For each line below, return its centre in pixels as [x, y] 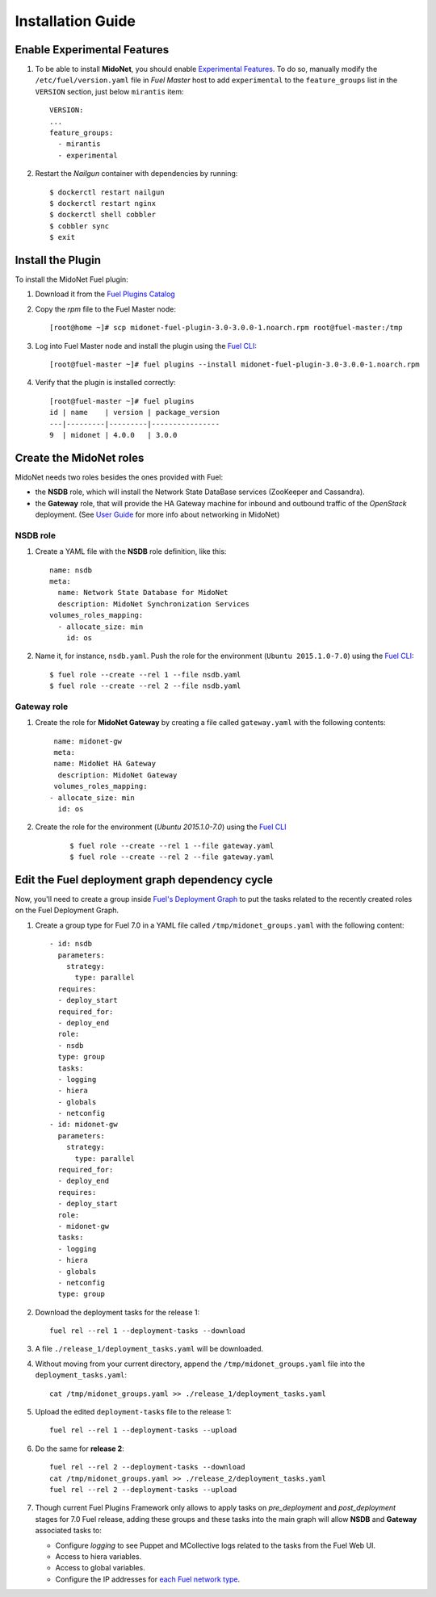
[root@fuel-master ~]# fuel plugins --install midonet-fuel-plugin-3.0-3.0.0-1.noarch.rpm [235, 365]
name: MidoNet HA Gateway [105, 764]
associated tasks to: [69, 1531]
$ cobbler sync [80, 226]
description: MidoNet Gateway [117, 775]
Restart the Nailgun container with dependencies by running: [136, 174]
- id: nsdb [71, 944]
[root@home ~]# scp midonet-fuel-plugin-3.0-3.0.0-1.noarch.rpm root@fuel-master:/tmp [226, 328]
